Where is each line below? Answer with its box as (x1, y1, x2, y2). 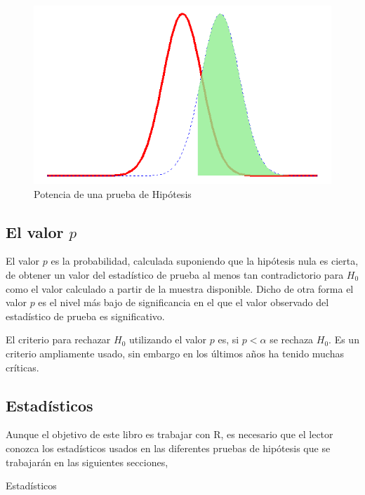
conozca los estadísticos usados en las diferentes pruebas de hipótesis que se (6, 440, 331, 455)
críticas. (6, 359, 39, 374)
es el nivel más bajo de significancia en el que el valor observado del (38, 295, 329, 310)
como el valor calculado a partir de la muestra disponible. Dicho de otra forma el (6, 281, 354, 296)
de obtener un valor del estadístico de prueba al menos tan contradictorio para (6, 267, 344, 282)
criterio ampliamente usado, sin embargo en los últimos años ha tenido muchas (6, 345, 344, 360)
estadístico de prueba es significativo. (6, 308, 165, 323)
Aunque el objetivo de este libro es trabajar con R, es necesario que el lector (6, 427, 333, 442)
